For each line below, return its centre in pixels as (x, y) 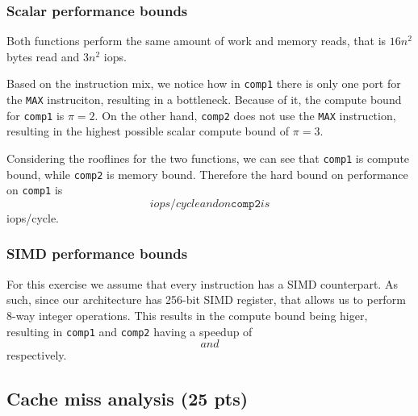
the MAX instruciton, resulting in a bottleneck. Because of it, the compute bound (204, 100)
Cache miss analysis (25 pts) (127, 399)
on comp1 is (35, 190)
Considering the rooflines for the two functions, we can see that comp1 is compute (208, 158)
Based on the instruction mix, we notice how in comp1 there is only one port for (204, 83)
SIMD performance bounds (97, 254)
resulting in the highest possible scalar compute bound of (148, 131)
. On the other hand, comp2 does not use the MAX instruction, (245, 115)
